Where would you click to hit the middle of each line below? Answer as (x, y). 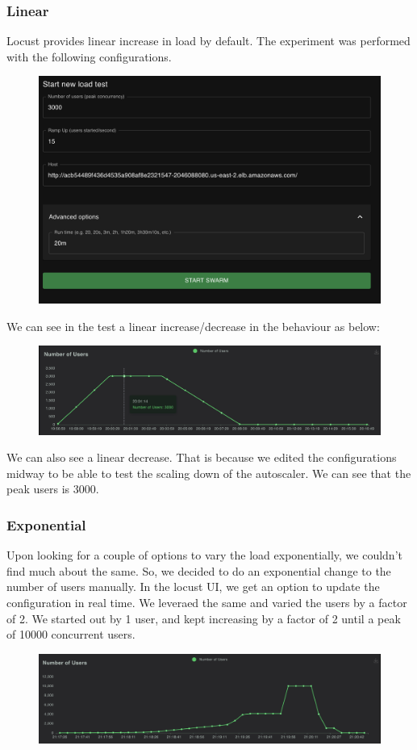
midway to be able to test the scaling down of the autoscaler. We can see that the (209, 473)
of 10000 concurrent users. (71, 634)
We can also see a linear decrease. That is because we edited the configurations (202, 457)
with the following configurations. (89, 56)
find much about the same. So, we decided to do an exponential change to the (199, 570)
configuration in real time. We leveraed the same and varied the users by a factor (207, 603)
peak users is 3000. (53, 489)
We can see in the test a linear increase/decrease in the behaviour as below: (193, 326)
